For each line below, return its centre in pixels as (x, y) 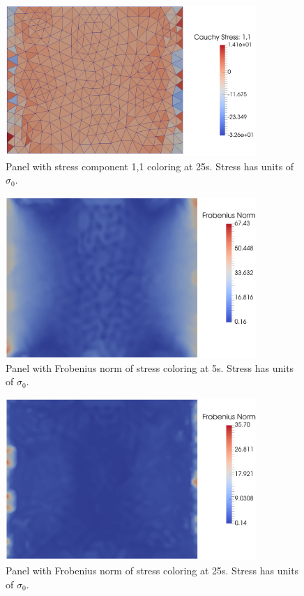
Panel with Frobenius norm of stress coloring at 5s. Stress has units (150, 367)
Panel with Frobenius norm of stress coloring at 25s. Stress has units (152, 571)
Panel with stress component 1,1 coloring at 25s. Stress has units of (150, 166)
